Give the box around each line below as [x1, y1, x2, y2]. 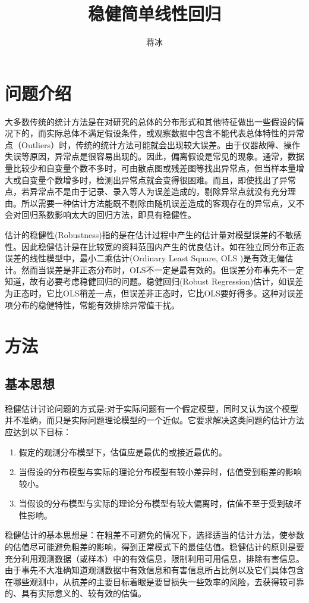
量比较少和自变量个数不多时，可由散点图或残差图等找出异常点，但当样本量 [5, 162, 296, 174]
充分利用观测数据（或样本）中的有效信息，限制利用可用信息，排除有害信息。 [5, 552, 304, 564]
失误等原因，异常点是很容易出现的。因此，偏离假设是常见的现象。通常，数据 [5, 150, 304, 163]
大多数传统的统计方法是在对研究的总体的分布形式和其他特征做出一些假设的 [5, 115, 296, 127]
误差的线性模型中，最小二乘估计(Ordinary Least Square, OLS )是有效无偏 [5, 252, 285, 264]
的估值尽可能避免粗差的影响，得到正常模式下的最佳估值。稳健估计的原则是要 [5, 540, 304, 553]
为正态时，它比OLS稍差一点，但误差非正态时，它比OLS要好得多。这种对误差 [5, 286, 304, 299]
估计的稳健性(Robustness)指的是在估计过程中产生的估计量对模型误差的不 [5, 229, 285, 240]
